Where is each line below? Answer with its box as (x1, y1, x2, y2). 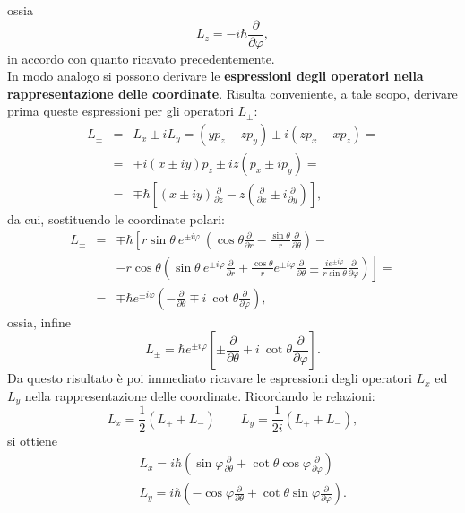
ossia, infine (7, 312, 71, 331)
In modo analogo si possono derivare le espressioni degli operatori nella (7, 66, 424, 85)
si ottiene (7, 430, 58, 449)
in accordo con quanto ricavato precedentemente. (7, 48, 275, 67)
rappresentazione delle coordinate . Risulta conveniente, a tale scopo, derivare (7, 83, 458, 102)
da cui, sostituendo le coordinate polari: (7, 210, 225, 229)
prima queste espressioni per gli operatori (7, 101, 234, 120)
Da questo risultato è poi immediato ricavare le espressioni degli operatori (7, 369, 412, 387)
